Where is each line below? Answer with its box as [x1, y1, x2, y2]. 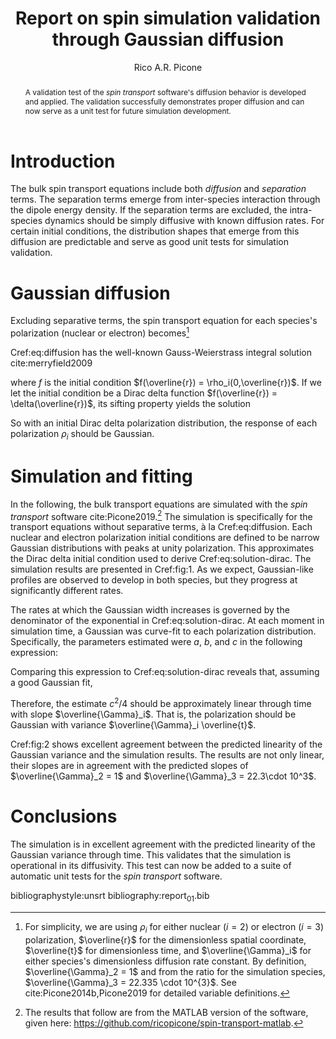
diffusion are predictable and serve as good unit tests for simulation [10, 236, 290, 248]
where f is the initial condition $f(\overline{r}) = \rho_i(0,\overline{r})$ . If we [10, 377, 322, 389]
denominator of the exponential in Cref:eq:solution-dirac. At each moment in [10, 615, 325, 627]
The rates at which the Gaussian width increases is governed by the [10, 604, 290, 616]
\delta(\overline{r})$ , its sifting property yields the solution [10, 398, 251, 410]
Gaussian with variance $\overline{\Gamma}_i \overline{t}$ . [10, 719, 257, 731]
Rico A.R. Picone [133, 61, 203, 73]
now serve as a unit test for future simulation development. [24, 105, 232, 116]
